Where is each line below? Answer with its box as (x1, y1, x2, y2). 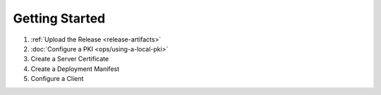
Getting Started (13, 11, 106, 26)
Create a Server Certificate (30, 55, 109, 63)
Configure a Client (30, 75, 84, 83)
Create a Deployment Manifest (30, 64, 120, 73)
